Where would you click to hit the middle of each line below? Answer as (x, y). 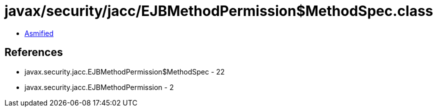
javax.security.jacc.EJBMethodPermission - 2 (99, 87)
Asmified (39, 33)
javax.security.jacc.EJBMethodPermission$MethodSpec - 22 (125, 71)
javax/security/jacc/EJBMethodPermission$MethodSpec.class (219, 11)
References (34, 52)
